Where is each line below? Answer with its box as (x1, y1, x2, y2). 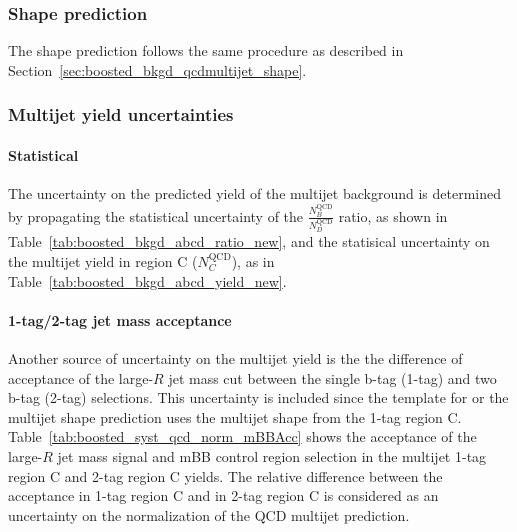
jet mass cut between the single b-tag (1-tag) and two (168, 367, 497, 388)
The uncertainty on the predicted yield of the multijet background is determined (8, 183, 501, 204)
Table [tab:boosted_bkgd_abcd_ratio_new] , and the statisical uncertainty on (8, 231, 490, 252)
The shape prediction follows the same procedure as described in (8, 40, 404, 61)
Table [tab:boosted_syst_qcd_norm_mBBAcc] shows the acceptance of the (8, 426, 477, 447)
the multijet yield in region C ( (8, 250, 198, 271)
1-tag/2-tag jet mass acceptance (8, 309, 232, 330)
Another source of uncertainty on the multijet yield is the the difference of (8, 347, 463, 368)
